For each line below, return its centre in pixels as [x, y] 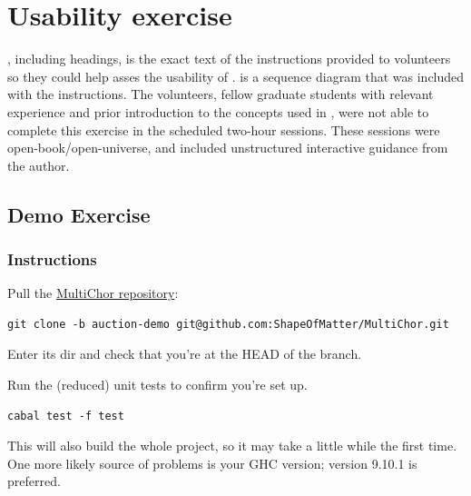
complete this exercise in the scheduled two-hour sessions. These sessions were [224, 129]
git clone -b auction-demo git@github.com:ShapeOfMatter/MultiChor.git [228, 324]
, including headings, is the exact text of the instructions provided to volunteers [229, 59]
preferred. [34, 481]
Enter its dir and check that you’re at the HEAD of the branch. [185, 354]
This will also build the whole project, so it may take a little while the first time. [232, 446]
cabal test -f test [66, 416]
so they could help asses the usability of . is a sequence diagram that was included [236, 76]
